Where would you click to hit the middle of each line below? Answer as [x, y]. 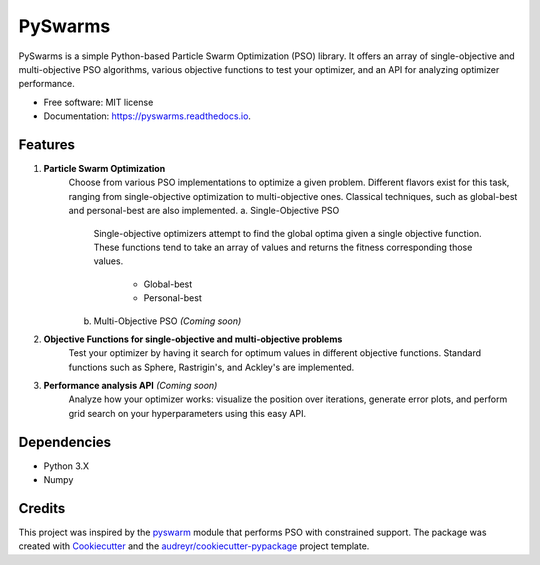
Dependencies [65, 441]
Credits [42, 508]
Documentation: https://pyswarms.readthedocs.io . [147, 116]
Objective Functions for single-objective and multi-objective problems [193, 339]
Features [46, 144]
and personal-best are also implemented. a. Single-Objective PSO [204, 211]
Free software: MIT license [98, 102]
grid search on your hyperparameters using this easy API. [187, 413]
